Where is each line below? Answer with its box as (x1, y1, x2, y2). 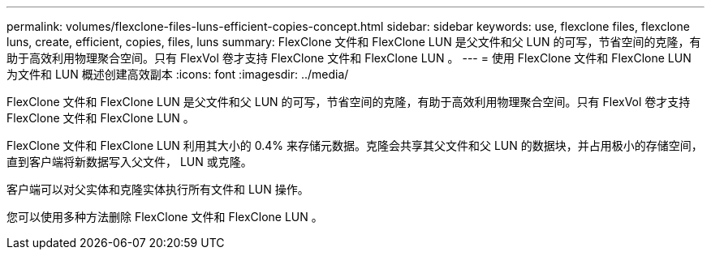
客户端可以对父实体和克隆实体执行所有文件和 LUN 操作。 (6, 182, 309, 196)
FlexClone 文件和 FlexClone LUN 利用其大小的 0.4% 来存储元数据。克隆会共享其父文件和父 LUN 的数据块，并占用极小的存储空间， (6, 139, 703, 152)
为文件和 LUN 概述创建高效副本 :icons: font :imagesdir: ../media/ (6, 67, 349, 81)
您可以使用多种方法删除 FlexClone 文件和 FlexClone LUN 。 (6, 210, 323, 224)
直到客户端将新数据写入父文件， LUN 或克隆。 (6, 155, 252, 169)
